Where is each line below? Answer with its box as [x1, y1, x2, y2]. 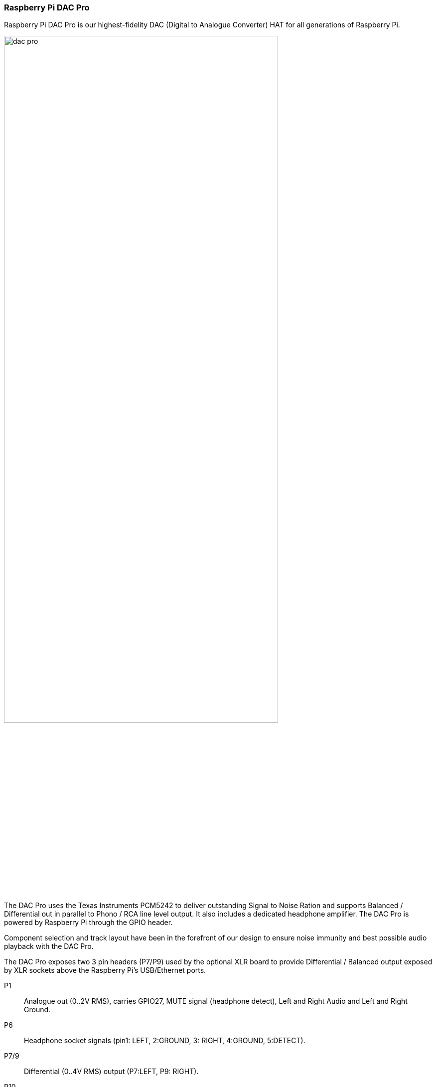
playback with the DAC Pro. [4, 941, 94, 950]
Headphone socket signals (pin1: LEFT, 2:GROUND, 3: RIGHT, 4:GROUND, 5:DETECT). [24, 1036, 305, 1045]
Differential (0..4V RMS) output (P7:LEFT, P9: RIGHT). [24, 1067, 199, 1076]
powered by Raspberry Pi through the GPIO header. [4, 918, 173, 927]
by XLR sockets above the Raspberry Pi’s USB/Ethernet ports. [4, 965, 206, 974]
